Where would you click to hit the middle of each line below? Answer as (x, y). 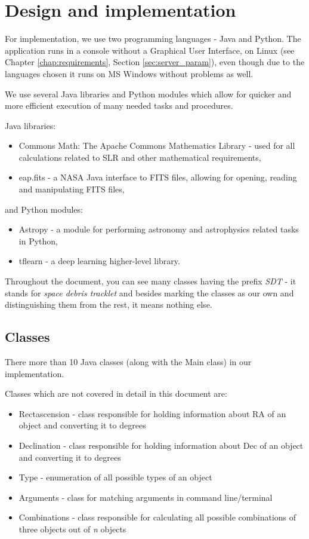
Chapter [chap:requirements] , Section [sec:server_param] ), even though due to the (155, 62)
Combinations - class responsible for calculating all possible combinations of (157, 517)
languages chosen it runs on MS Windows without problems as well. (129, 73)
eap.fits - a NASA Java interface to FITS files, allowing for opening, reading (158, 177)
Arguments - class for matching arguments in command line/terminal (146, 497)
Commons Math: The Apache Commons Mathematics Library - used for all (157, 146)
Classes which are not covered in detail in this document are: (116, 393)
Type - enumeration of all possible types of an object (115, 477)
